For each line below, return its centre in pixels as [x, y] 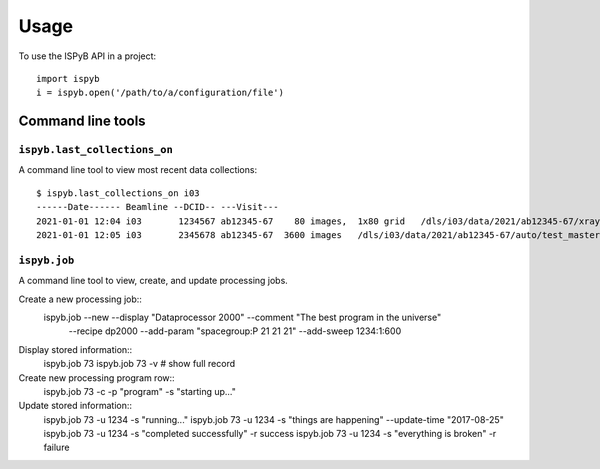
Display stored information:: [75, 349]
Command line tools [82, 121]
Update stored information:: [75, 406]
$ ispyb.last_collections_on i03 [118, 193]
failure [56, 447]
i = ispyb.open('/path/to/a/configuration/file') [160, 93]
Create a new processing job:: [80, 299]
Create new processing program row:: [96, 377]
